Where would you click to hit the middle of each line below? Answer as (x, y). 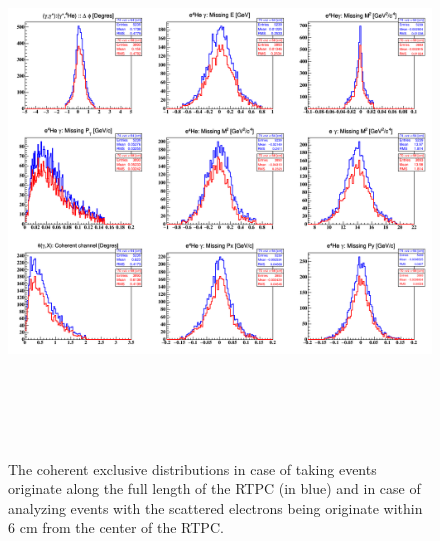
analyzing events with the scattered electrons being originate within (215, 507)
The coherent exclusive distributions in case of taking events (192, 468)
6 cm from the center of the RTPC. (116, 527)
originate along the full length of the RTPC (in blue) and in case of (214, 488)
